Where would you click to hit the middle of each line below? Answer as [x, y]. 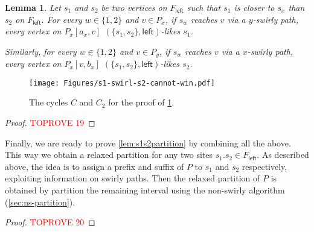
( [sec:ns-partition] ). [40, 202]
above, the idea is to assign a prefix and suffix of [95, 166]
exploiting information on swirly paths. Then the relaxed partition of [133, 178]
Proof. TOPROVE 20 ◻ [50, 222]
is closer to [254, 7]
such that [204, 7]
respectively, [264, 166]
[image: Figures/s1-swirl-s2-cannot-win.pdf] [122, 83]
